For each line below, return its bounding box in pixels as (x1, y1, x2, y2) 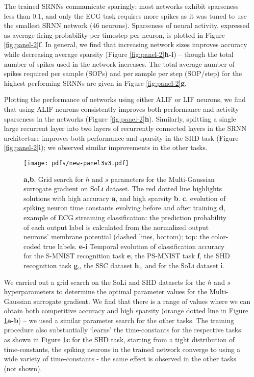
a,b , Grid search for (24, 174, 83, 184)
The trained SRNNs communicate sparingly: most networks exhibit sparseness (4, 1, 239, 11)
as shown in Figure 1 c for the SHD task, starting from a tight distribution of (4, 334, 235, 345)
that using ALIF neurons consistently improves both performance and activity (4, 103, 239, 114)
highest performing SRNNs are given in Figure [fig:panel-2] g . (4, 77, 187, 88)
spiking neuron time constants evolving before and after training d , (24, 202, 226, 213)
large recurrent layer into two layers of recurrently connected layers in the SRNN (4, 123, 247, 133)
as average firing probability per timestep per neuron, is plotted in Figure (4, 29, 225, 40)
